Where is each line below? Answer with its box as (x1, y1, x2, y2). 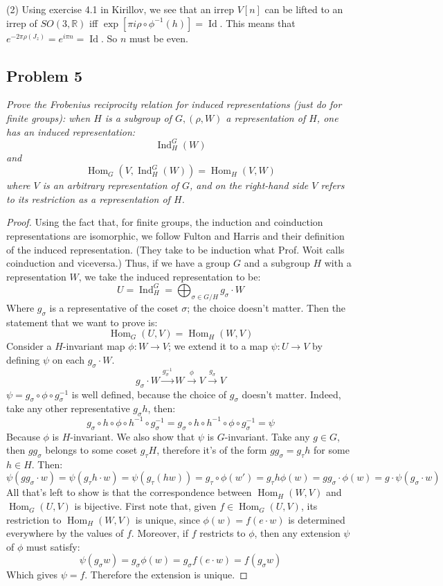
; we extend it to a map (168, 339, 268, 353)
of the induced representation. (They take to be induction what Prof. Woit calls (6, 242, 345, 256)
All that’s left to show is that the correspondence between (6, 485, 252, 499)
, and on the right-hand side (190, 178, 309, 193)
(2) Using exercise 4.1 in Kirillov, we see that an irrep (6, 2, 234, 16)
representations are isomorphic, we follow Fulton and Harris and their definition (6, 229, 345, 243)
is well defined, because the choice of (71, 387, 227, 401)
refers (320, 178, 345, 193)
